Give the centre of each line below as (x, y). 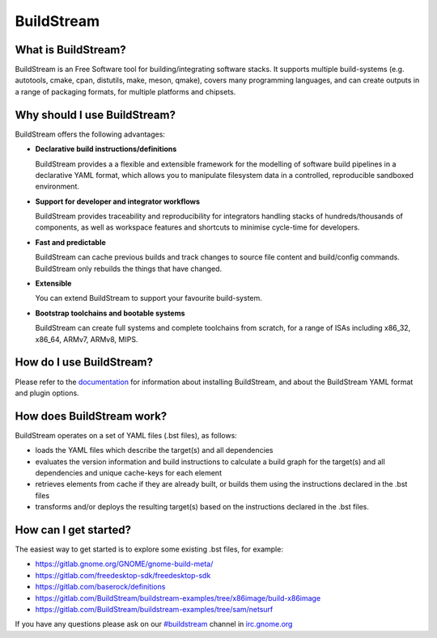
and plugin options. (47, 393)
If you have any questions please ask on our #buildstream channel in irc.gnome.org (154, 624)
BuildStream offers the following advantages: (90, 134)
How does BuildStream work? (91, 416)
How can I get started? (73, 530)
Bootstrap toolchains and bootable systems (110, 313)
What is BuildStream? (71, 50)
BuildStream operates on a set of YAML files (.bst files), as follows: (126, 435)
